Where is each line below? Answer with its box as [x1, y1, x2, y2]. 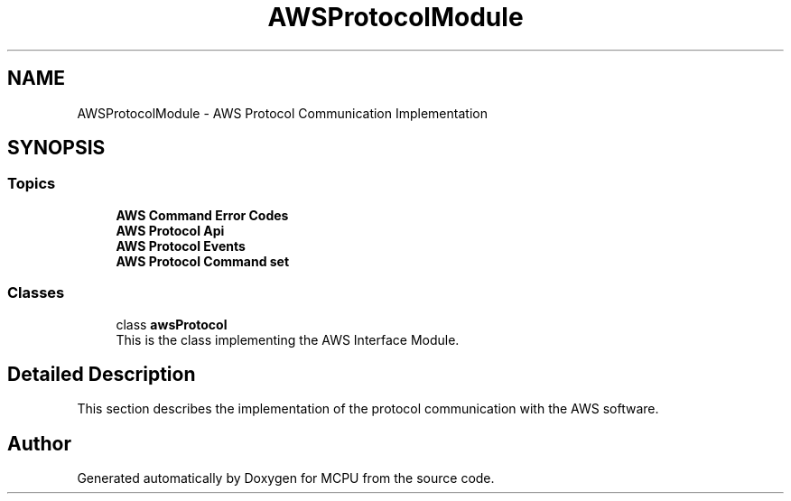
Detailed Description [7, 362, 196, 385]
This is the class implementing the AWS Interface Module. [116, 331, 460, 348]
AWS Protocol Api [116, 222, 225, 238]
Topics [7, 174, 56, 193]
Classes [7, 283, 65, 302]
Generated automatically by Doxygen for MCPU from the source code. [77, 470, 495, 487]
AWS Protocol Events [116, 237, 246, 254]
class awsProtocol [116, 316, 228, 332]
